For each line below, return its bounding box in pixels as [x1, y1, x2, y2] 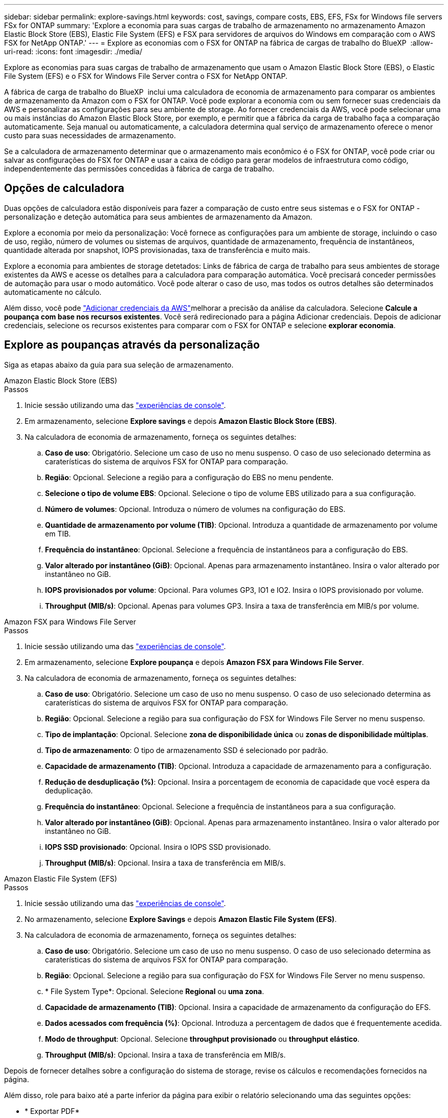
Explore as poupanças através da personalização [4, 338, 260, 352]
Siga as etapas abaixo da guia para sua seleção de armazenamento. [4, 360, 234, 369]
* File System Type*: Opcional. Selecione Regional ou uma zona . [45, 986, 264, 996]
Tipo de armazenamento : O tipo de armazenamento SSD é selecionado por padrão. [45, 745, 328, 755]
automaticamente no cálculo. [4, 287, 102, 296]
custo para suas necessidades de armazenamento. [4, 131, 176, 140]
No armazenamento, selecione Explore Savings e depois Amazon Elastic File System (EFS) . [25, 914, 337, 923]
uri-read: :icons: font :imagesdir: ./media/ [4, 47, 142, 56]
